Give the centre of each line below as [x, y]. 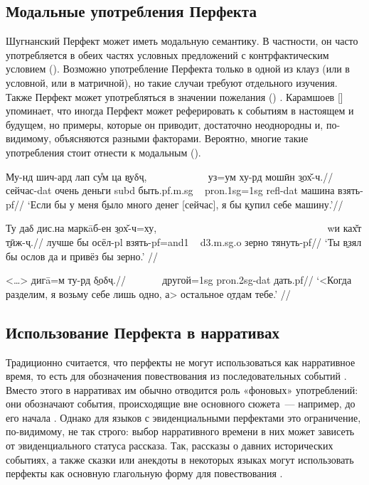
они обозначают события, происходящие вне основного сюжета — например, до [181, 404]
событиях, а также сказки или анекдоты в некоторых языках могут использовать [180, 459]
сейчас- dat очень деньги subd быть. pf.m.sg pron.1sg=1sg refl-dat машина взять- [184, 190]
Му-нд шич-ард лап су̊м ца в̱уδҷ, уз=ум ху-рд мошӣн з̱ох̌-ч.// [170, 176]
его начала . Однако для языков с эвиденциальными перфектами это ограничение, [183, 417]
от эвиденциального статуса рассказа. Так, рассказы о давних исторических [170, 446]
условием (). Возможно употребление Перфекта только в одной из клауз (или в [178, 69]
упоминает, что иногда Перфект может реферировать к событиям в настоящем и [180, 111]
